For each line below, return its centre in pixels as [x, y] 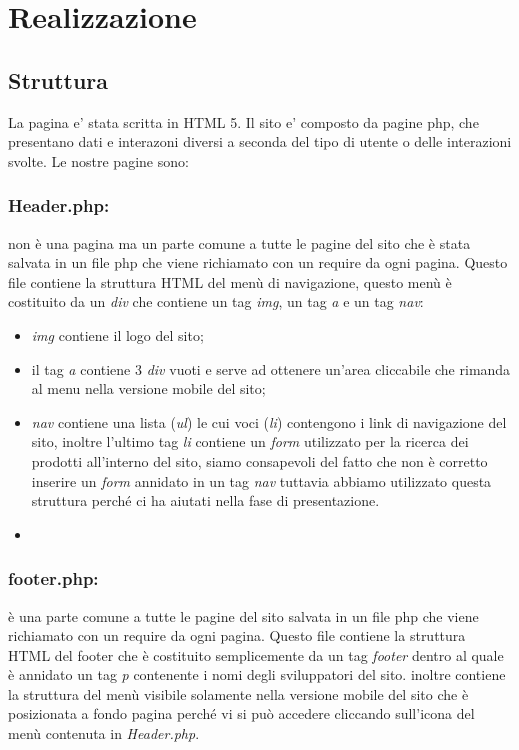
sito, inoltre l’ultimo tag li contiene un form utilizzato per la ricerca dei [250, 441]
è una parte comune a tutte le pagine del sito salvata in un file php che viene [243, 615]
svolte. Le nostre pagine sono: [98, 160]
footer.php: [53, 578]
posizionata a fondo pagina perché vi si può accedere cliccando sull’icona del [241, 713]
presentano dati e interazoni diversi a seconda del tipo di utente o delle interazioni [260, 141]
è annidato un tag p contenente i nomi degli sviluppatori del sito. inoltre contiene [257, 674]
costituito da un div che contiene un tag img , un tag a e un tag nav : [216, 301]
